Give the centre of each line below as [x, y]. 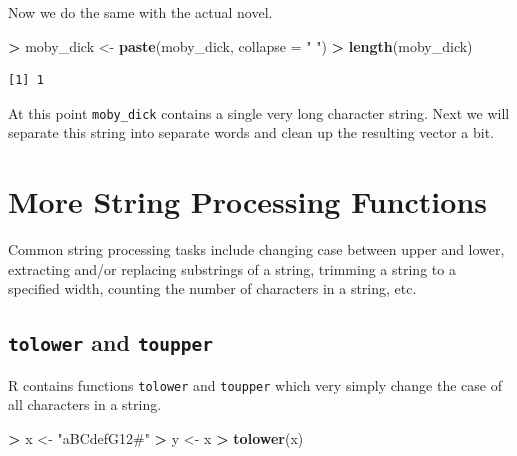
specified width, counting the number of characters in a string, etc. [212, 288]
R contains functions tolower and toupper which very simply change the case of [255, 384]
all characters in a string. [85, 404]
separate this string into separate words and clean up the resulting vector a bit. [251, 132]
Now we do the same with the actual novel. [140, 12]
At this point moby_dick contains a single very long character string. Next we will [259, 112]
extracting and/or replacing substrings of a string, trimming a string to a [232, 268]
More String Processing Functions [247, 201]
